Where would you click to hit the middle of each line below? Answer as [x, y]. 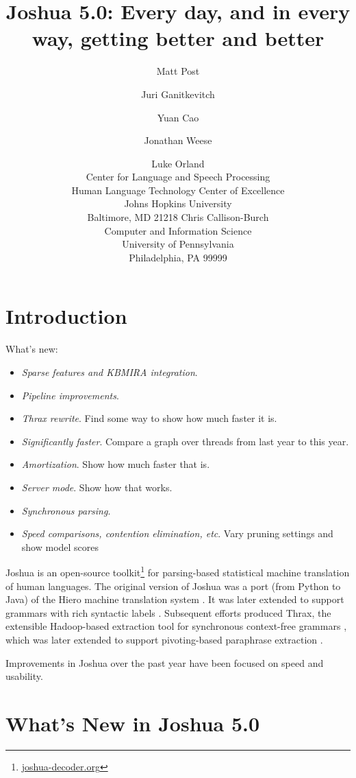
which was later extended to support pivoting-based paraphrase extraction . [164, 639]
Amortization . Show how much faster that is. [116, 464]
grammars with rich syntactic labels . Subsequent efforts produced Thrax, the [168, 612]
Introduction [66, 316]
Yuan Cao [178, 117]
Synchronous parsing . [66, 510]
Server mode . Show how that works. [97, 487]
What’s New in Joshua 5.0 [133, 723]
